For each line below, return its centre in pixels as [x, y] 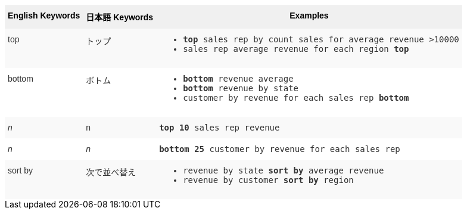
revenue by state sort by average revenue [284, 170]
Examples [309, 15]
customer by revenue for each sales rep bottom [296, 98]
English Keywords [44, 15]
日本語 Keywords [120, 17]
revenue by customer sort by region [268, 180]
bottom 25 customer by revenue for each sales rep [280, 149]
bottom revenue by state [241, 88]
